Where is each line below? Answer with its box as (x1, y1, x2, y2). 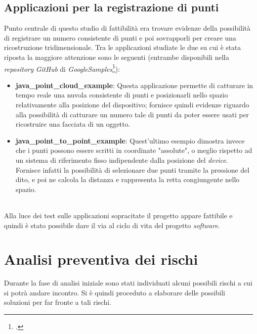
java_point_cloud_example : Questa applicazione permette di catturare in (15, 80, 253, 90)
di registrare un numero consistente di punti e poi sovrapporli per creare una (4, 32, 236, 43)
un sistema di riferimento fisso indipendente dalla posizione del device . (15, 154, 228, 165)
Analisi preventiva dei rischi (4, 249, 198, 269)
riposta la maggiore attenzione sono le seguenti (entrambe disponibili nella (4, 51, 229, 62)
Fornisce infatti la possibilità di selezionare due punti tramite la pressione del (15, 164, 250, 175)
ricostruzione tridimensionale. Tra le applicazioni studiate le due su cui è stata (4, 42, 241, 52)
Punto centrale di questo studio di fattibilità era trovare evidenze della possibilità (4, 23, 251, 33)
